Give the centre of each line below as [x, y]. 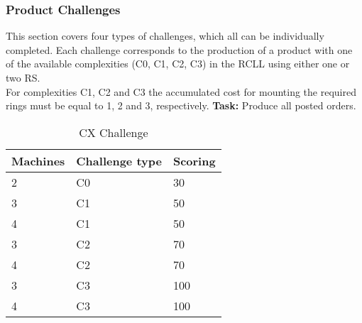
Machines [38, 160]
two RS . [23, 77]
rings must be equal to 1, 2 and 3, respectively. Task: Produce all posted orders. [181, 105]
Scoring [194, 160]
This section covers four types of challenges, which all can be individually [165, 36]
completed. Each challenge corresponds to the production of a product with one [179, 49]
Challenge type [119, 160]
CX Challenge [114, 132]
